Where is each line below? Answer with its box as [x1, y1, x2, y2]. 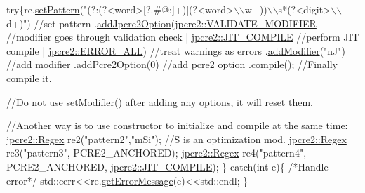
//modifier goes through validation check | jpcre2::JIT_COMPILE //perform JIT [6, 29, 359, 44]
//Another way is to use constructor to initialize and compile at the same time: [6, 118, 348, 133]
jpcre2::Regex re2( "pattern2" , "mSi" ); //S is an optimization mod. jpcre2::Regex [6, 131, 347, 146]
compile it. [6, 70, 52, 85]
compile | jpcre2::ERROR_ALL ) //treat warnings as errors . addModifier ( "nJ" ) [6, 43, 345, 58]
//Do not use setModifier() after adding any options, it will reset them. [6, 94, 313, 109]
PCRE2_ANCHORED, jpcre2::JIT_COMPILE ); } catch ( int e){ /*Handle [6, 159, 328, 173]
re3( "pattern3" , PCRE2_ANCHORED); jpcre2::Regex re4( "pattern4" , [6, 145, 307, 160]
